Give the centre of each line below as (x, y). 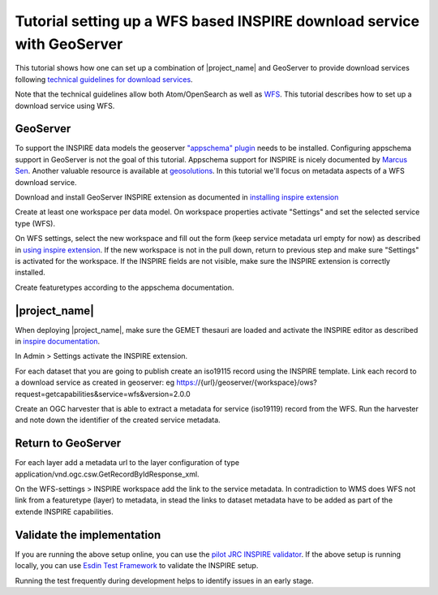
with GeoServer (69, 44)
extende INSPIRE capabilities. (64, 511)
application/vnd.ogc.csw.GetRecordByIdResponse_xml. (107, 474)
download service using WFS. (65, 106)
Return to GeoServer (68, 444)
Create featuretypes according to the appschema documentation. (125, 287)
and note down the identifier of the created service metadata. (118, 420)
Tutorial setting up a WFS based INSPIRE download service (217, 21)
